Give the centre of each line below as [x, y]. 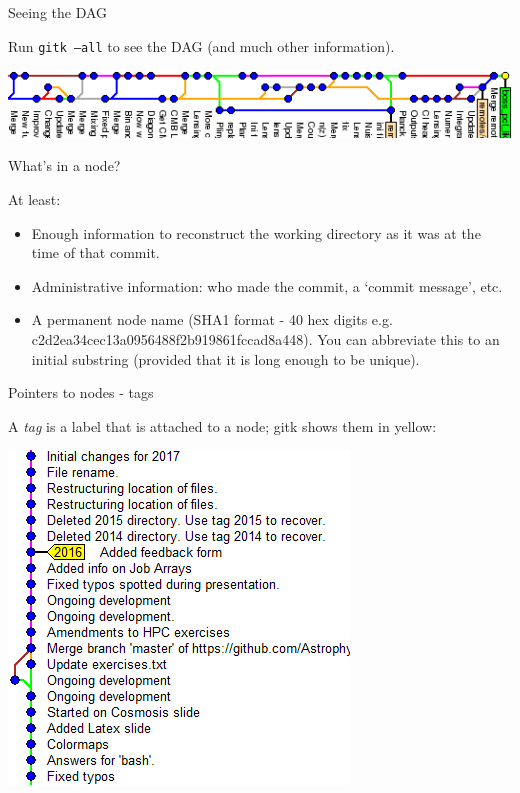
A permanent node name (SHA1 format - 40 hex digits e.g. [212, 319]
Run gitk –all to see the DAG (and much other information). [201, 45]
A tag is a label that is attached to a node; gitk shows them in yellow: [222, 425]
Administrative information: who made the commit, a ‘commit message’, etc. [267, 285]
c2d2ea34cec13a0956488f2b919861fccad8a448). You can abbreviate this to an [265, 339]
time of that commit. [95, 252]
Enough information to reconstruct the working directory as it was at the [256, 232]
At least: [34, 199]
